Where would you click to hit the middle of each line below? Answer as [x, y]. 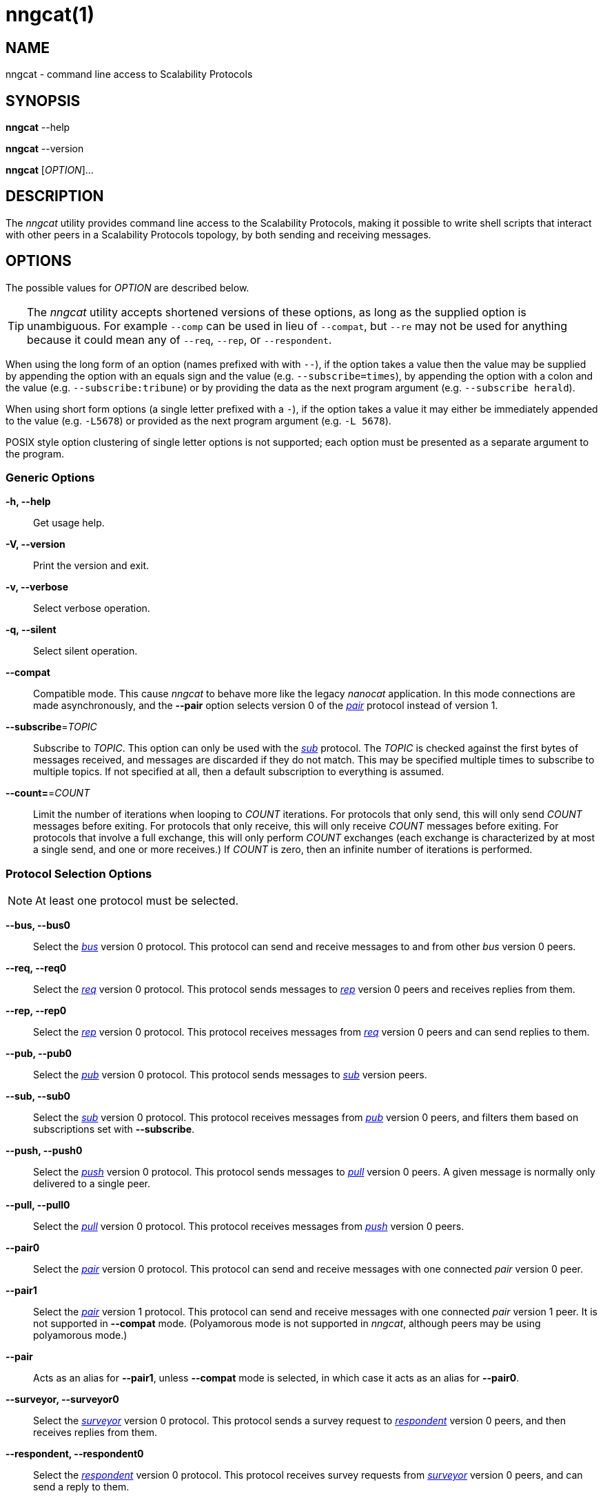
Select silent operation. [85, 651]
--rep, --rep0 [36, 1011]
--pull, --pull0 [38, 1205]
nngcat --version [45, 149]
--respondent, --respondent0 [75, 1454]
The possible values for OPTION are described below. [127, 287]
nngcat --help [38, 127]
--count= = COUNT [48, 793]
